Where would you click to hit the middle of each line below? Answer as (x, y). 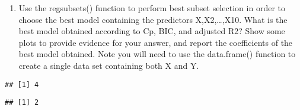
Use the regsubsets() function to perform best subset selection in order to (152, 8)
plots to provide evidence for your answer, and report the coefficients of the (156, 42)
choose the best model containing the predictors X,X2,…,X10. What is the (153, 19)
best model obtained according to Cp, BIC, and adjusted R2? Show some (152, 31)
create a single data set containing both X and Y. (109, 65)
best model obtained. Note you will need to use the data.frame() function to (157, 54)
